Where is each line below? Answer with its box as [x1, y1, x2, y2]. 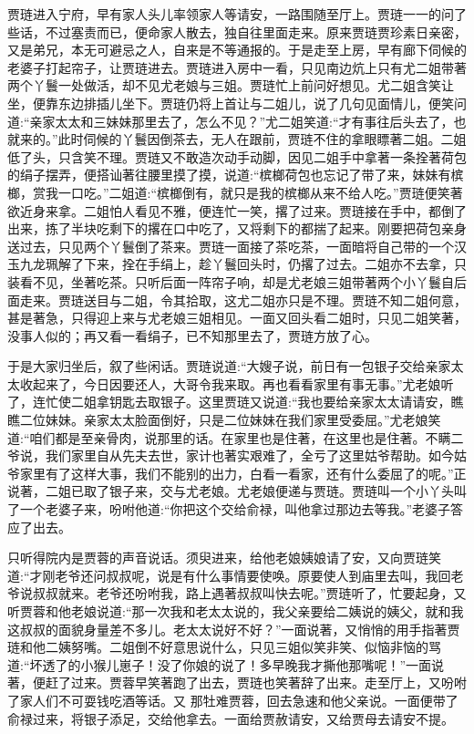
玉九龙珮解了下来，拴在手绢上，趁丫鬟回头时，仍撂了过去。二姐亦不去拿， [7, 254, 454, 274]
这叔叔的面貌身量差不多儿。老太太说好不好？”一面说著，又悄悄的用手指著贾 [7, 619, 460, 638]
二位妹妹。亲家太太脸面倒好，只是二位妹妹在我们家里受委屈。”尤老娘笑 [19, 410, 441, 429]
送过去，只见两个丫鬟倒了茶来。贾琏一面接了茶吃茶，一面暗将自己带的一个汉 [7, 236, 467, 255]
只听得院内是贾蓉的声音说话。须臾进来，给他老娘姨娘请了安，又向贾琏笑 [7, 548, 441, 567]
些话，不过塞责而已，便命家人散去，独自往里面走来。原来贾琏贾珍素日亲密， [7, 22, 467, 41]
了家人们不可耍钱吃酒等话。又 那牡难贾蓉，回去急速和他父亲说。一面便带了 [7, 690, 459, 709]
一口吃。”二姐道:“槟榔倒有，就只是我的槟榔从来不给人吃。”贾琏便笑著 [57, 182, 463, 202]
